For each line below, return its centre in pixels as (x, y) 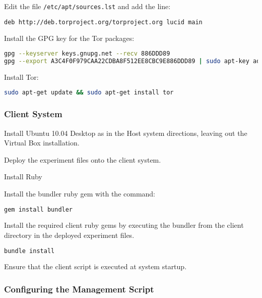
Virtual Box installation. (42, 143)
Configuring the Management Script (79, 289)
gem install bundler (39, 209)
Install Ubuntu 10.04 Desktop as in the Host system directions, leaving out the (126, 133)
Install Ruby (23, 177)
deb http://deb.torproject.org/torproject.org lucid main (103, 22)
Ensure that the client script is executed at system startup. (95, 266)
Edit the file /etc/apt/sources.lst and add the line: (87, 6)
